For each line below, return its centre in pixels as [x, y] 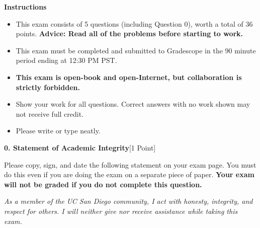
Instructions [25, 7]
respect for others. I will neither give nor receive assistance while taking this [121, 211]
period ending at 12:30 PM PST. [66, 60]
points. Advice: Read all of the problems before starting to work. [129, 33]
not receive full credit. [50, 113]
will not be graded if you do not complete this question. [103, 184]
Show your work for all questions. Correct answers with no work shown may [133, 104]
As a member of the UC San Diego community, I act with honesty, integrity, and [128, 201]
